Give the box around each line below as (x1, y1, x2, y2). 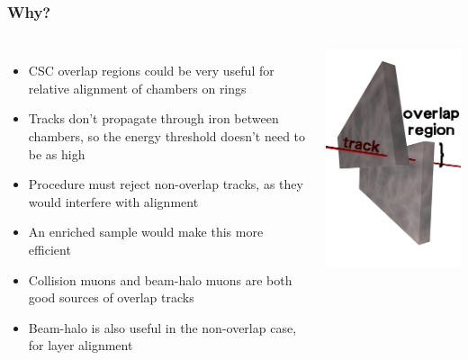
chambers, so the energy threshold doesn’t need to (28, 127, 306, 145)
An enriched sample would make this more (28, 222, 264, 241)
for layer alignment (28, 336, 133, 355)
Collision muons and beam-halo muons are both (28, 270, 292, 289)
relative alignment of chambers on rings (28, 78, 247, 97)
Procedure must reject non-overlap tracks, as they (28, 175, 303, 193)
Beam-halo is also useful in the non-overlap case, (28, 318, 297, 337)
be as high (28, 144, 85, 163)
